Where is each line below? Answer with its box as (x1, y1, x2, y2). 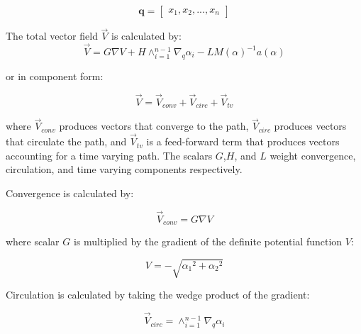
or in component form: (6, 68, 104, 83)
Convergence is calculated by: (6, 185, 134, 200)
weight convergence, (270, 147, 356, 162)
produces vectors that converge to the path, (59, 118, 249, 133)
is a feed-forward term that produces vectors (146, 134, 340, 149)
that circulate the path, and (6, 134, 127, 149)
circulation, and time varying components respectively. (6, 162, 243, 177)
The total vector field (6, 28, 98, 43)
